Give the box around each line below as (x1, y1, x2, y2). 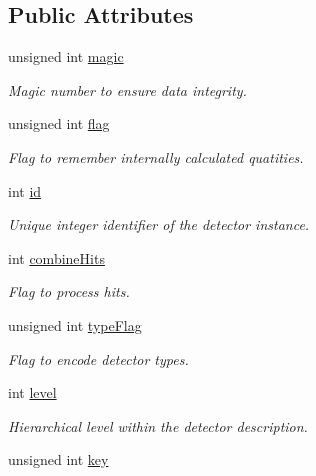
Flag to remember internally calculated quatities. (8, 146, 304, 167)
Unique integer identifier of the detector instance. (8, 214, 310, 235)
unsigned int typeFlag (8, 314, 142, 335)
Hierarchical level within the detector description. (8, 415, 308, 436)
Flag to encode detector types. (8, 348, 189, 369)
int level (8, 382, 57, 403)
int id (8, 180, 42, 201)
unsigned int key (8, 449, 109, 470)
